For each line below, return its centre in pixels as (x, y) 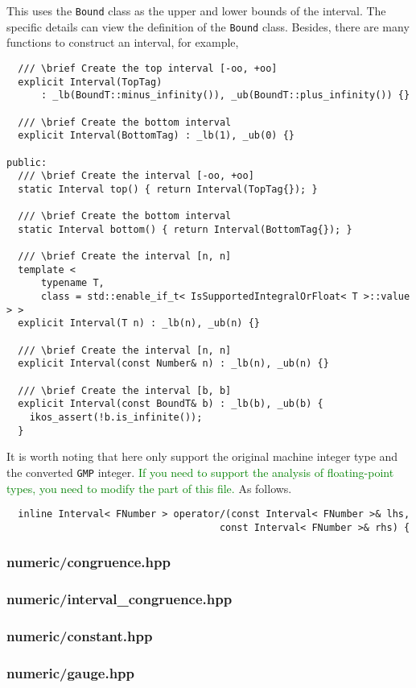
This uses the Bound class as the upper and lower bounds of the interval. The (196, 10)
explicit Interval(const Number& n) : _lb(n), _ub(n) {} (173, 364)
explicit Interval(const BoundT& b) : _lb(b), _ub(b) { (171, 404)
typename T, (72, 283)
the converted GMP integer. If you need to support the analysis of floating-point (200, 472)
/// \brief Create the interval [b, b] (125, 390)
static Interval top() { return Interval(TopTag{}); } (168, 189)
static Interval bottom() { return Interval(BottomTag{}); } (185, 229)
